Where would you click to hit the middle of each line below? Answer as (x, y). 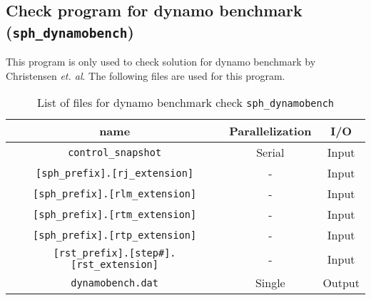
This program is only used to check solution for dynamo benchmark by (161, 62)
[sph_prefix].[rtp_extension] (115, 235)
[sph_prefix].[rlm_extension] (115, 193)
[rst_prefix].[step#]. (115, 253)
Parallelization (270, 131)
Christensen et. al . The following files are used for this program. (146, 75)
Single (270, 283)
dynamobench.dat (115, 283)
